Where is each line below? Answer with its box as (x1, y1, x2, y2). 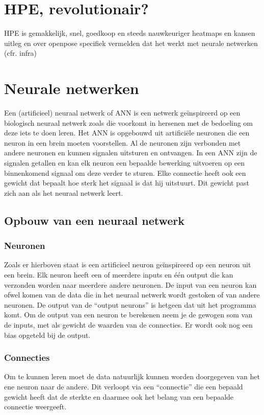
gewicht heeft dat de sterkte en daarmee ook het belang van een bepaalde (4, 391, 234, 402)
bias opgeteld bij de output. (4, 329, 91, 340)
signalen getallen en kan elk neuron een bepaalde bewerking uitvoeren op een (4, 157, 245, 168)
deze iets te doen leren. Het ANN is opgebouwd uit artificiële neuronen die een (4, 127, 250, 138)
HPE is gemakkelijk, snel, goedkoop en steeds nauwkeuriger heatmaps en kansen (4, 28, 255, 38)
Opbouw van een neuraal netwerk (4, 212, 184, 228)
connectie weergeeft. (4, 401, 67, 412)
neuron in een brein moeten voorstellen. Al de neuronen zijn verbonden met (4, 137, 241, 148)
